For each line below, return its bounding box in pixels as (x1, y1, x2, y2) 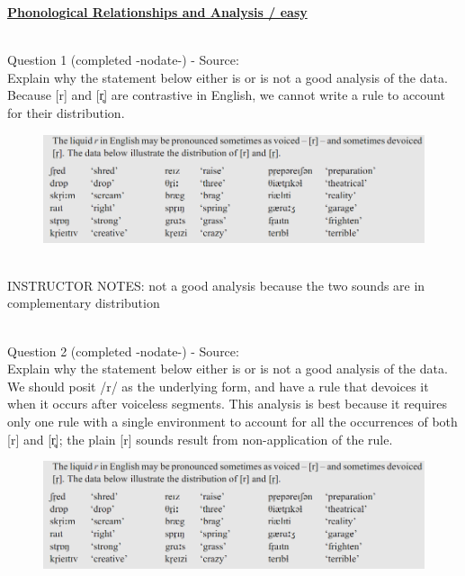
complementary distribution (7, 293, 160, 312)
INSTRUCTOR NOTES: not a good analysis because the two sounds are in (7, 275, 425, 294)
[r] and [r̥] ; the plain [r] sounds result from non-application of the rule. (7, 429, 393, 448)
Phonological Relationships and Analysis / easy (7, 3, 308, 21)
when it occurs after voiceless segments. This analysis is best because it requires (7, 394, 448, 413)
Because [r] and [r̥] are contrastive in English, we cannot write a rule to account (7, 85, 445, 104)
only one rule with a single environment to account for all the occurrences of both (7, 412, 458, 431)
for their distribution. (7, 103, 125, 121)
